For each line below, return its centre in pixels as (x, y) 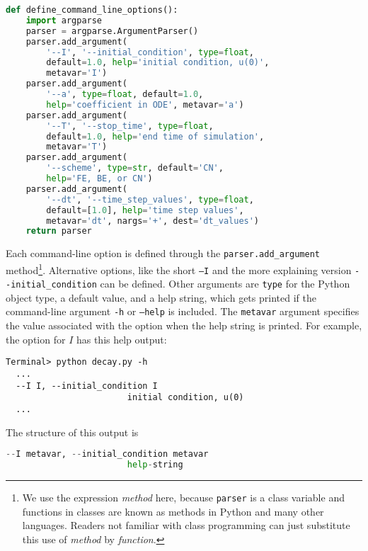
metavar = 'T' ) (77, 147)
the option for (36, 339)
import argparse (64, 20)
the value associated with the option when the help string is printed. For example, (184, 325)
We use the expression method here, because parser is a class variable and (183, 497)
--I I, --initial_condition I (87, 386)
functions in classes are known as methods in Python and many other (173, 511)
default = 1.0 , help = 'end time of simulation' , (155, 136)
